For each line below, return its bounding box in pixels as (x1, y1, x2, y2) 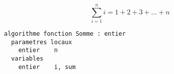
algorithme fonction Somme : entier (4, 30, 126, 38)
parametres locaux (11, 38, 72, 46)
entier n (18, 47, 58, 54)
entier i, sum (18, 63, 76, 71)
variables (11, 55, 43, 63)
